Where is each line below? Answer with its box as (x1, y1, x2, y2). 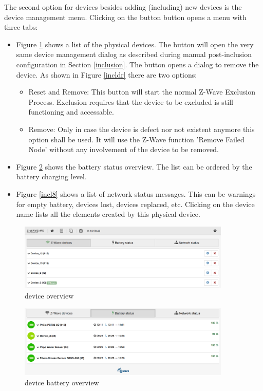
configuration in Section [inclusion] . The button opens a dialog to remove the (16, 59, 259, 69)
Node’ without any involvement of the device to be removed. (28, 144, 219, 155)
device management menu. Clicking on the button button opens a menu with (4, 11, 247, 22)
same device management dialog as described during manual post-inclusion (16, 49, 252, 60)
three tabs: (4, 22, 38, 32)
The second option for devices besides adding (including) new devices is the (4, 2, 242, 12)
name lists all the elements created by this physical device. (16, 209, 200, 219)
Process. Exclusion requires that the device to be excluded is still (28, 96, 233, 107)
